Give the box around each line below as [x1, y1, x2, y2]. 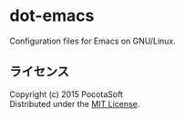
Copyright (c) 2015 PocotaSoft [9, 88, 123, 100]
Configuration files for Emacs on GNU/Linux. [9, 35, 176, 46]
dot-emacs [9, 5, 95, 26]
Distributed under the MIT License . [9, 98, 140, 109]
